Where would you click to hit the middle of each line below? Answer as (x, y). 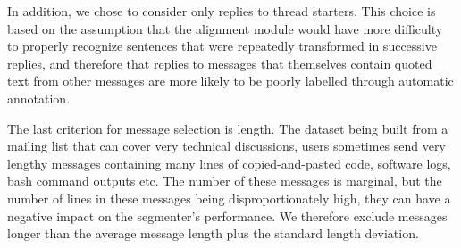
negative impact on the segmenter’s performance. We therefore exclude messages (227, 215)
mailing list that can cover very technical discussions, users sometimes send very (226, 146)
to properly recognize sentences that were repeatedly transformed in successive (222, 46)
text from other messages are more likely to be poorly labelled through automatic (230, 81)
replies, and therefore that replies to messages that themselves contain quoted (220, 63)
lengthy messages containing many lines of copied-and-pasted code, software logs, (229, 163)
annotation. (39, 98)
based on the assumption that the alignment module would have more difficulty (225, 28)
